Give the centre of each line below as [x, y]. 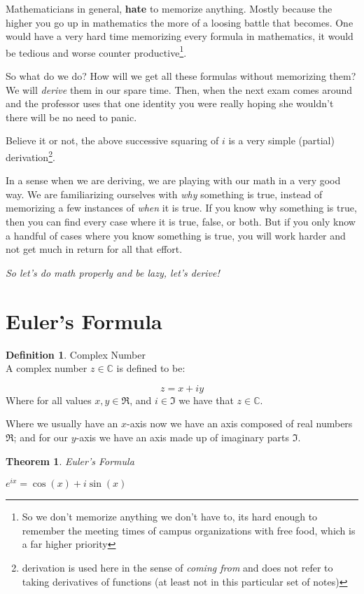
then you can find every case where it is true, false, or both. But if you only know [181, 222]
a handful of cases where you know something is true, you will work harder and [176, 235]
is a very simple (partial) [281, 140]
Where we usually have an [62, 423]
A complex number [47, 368]
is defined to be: [151, 368]
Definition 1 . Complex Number [76, 354]
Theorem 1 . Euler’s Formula [70, 461]
